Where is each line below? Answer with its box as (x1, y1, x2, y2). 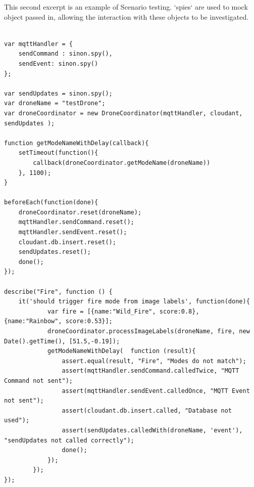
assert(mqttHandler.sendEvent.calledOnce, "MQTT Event (62, 387, 250, 394)
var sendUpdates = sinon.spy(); (4, 90, 113, 97)
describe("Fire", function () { (4, 288, 113, 295)
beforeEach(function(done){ (4, 199, 98, 206)
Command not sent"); (4, 377, 73, 384)
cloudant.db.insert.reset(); (18, 238, 116, 246)
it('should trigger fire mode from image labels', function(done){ (18, 298, 250, 305)
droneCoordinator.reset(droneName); (18, 208, 142, 216)
